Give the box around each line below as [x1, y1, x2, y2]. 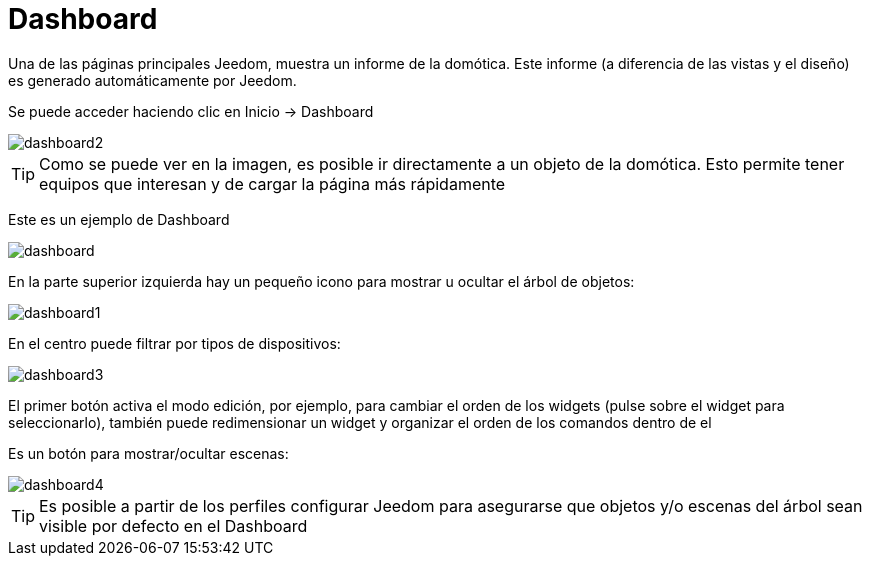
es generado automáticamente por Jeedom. [8, 71, 297, 89]
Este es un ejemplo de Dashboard [8, 210, 230, 228]
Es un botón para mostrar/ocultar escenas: [8, 444, 289, 462]
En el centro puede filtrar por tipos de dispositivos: [8, 334, 341, 352]
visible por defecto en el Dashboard [39, 515, 308, 536]
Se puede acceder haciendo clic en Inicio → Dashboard [8, 102, 374, 120]
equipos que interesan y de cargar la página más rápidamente [39, 173, 506, 194]
